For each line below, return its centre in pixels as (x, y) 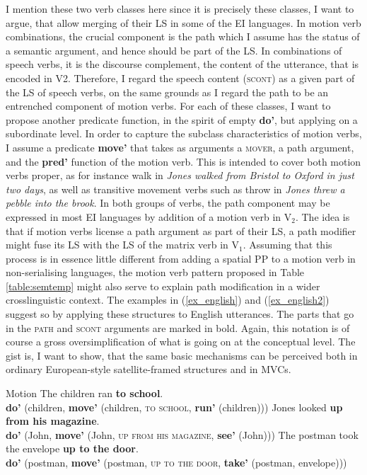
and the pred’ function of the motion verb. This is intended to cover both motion (183, 161)
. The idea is (322, 216)
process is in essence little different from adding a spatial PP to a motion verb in (181, 258)
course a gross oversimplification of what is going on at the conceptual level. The (181, 342)
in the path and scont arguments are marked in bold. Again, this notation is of (178, 327)
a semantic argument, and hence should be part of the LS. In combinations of (174, 50)
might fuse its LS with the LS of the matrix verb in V (123, 245)
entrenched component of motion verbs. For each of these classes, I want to (168, 106)
